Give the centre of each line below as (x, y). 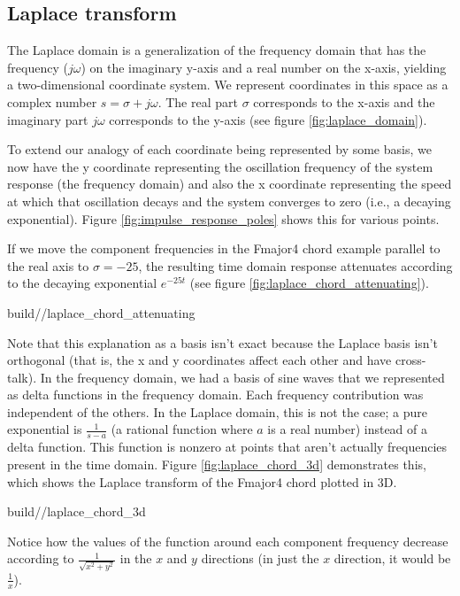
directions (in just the (260, 558)
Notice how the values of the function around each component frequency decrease (228, 541)
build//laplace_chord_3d (77, 511)
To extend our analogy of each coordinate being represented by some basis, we (219, 149)
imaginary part (48, 119)
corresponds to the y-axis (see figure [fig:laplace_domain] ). (268, 119)
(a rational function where (182, 429)
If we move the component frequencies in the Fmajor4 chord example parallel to (224, 248)
